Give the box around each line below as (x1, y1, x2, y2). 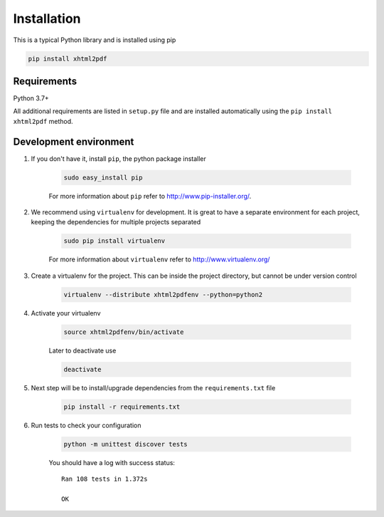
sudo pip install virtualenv (63, 237, 166, 245)
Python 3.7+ (13, 94, 49, 103)
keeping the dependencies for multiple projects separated (31, 218, 201, 226)
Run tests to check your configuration (31, 421, 142, 429)
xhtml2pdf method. (13, 117, 74, 125)
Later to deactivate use (48, 346, 117, 355)
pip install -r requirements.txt (63, 402, 181, 411)
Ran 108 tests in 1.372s (61, 475, 148, 484)
